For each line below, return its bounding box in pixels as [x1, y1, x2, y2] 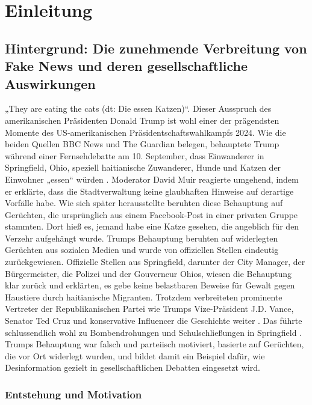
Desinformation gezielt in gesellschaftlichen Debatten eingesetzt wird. [5, 361, 260, 374]
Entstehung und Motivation [5, 386, 142, 401]
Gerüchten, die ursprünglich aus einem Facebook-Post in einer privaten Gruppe [5, 208, 298, 221]
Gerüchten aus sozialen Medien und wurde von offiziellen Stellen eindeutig [5, 243, 279, 256]
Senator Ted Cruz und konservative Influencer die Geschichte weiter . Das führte [5, 314, 302, 327]
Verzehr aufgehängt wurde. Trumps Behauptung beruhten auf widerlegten [5, 231, 278, 244]
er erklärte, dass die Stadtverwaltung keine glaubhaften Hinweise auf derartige [5, 184, 294, 197]
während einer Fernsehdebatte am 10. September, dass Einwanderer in [5, 149, 264, 162]
